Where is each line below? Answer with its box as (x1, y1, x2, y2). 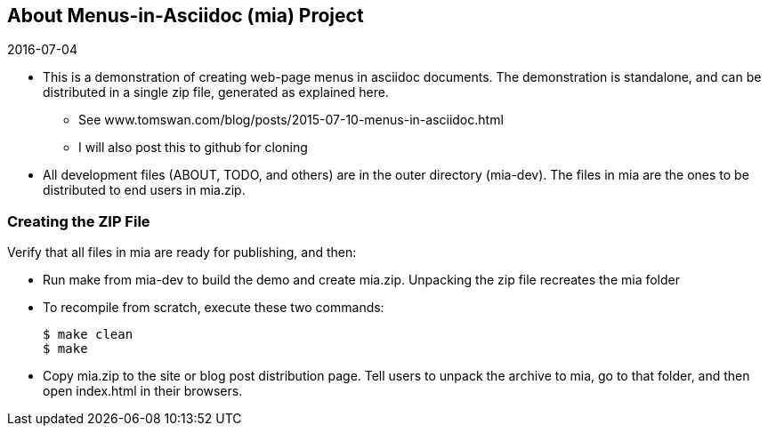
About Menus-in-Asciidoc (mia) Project (7, 4, 364, 27)
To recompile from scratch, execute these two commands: (43, 300, 384, 316)
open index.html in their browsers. (43, 383, 243, 399)
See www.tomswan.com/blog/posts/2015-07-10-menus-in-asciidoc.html (78, 112, 504, 128)
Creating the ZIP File (7, 212, 150, 230)
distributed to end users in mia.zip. (43, 182, 246, 198)
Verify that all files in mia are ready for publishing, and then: (7, 245, 357, 261)
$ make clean (43, 327, 133, 342)
